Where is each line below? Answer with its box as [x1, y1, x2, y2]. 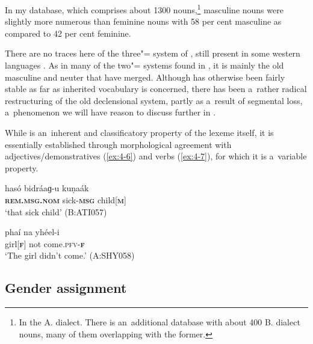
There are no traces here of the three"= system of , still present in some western [5, 47, 300, 60]
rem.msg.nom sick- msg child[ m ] [5, 193, 126, 206]
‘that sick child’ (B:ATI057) [5, 205, 107, 218]
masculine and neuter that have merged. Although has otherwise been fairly [5, 70, 285, 83]
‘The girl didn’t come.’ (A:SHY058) [5, 249, 135, 262]
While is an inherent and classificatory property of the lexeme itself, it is [5, 126, 274, 138]
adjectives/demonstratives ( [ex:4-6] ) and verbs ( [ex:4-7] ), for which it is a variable [5, 150, 307, 162]
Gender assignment [5, 278, 127, 297]
